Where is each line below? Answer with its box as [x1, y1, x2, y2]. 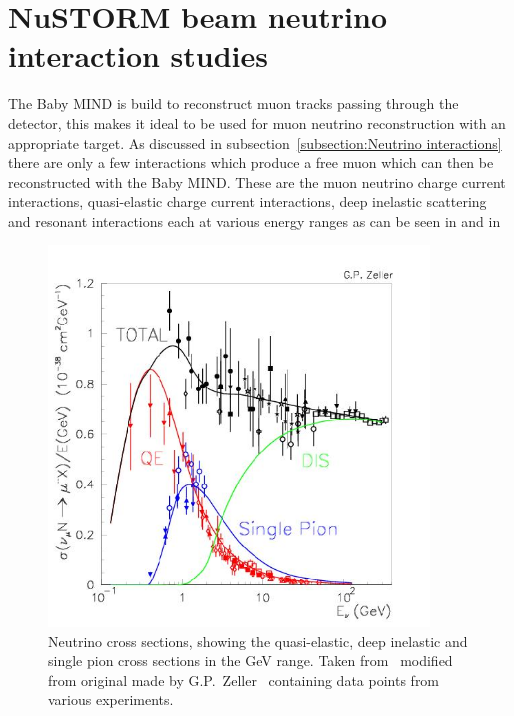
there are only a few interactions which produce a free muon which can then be [8, 152, 494, 173]
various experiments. [48, 689, 174, 710]
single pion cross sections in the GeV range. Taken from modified [48, 650, 453, 671]
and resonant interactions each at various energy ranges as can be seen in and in [8, 210, 501, 231]
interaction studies [8, 35, 269, 76]
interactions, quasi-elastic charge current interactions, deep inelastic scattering [8, 191, 487, 212]
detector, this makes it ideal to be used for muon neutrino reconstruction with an [8, 112, 506, 133]
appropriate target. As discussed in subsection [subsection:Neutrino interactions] [8, 132, 502, 153]
